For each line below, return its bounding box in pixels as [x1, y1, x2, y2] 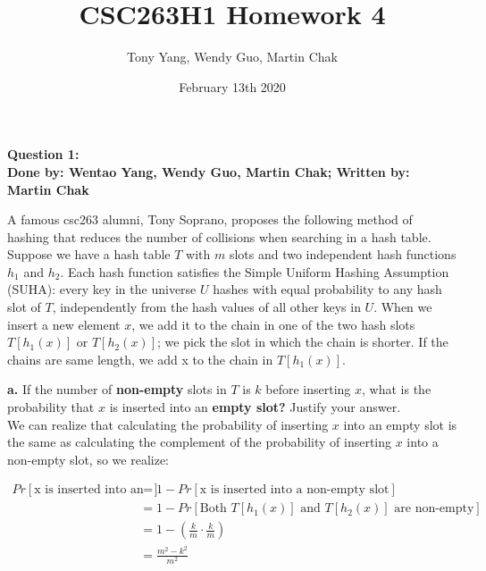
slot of [7, 298, 41, 316]
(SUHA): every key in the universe [7, 280, 197, 298]
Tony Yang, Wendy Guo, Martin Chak [127, 47, 338, 66]
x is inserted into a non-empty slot [199, 483, 390, 497]
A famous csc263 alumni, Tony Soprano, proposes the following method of [7, 210, 413, 229]
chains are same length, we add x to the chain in [7, 349, 273, 368]
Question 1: [7, 145, 80, 164]
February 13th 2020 [179, 77, 286, 96]
